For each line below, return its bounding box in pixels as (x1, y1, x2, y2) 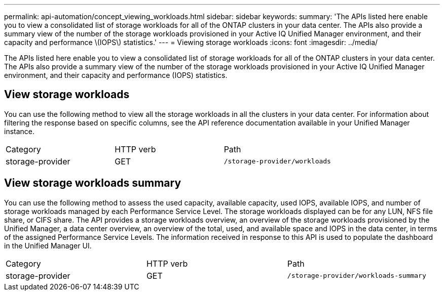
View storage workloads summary (4, 177, 181, 190)
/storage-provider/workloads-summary (287, 272, 426, 280)
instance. (4, 127, 35, 136)
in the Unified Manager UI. (4, 241, 92, 250)
